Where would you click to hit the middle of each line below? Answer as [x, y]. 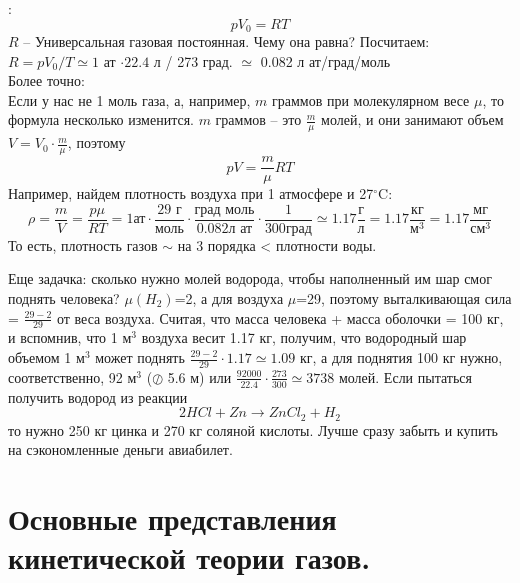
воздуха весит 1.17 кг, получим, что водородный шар [304, 337]
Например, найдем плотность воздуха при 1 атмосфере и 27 [191, 193]
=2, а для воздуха [229, 297]
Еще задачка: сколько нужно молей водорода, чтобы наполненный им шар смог [250, 278]
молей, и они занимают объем [412, 119]
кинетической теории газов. [189, 557]
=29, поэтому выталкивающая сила [404, 297]
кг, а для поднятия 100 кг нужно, [401, 357]
